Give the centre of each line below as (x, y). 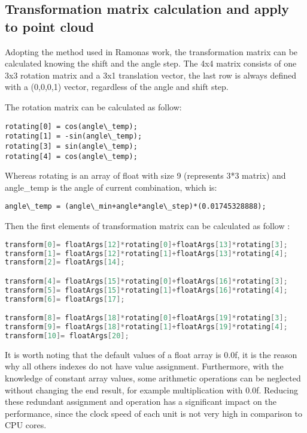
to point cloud (49, 26)
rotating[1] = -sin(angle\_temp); (74, 136)
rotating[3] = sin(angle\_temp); (71, 146)
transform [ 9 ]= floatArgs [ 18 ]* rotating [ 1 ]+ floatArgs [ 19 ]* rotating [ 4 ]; (146, 327)
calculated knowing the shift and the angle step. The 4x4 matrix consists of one (151, 63)
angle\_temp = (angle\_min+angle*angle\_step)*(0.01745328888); (136, 207)
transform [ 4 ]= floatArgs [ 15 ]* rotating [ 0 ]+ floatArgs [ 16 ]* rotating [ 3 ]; (146, 281)
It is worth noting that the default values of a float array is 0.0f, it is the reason (151, 354)
